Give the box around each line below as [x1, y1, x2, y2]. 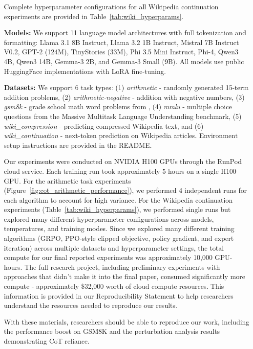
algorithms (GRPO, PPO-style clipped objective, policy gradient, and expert [4, 233, 234, 243]
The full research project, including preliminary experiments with [24, 261, 220, 272]
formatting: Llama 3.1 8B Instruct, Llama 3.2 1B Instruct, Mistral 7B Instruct [4, 37, 239, 47]
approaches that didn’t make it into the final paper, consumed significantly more [4, 271, 245, 281]
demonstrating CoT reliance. [4, 336, 90, 346]
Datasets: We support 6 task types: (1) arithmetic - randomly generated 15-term [4, 82, 249, 93]
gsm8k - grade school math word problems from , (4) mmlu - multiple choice [4, 101, 232, 112]
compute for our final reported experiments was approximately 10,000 [4, 252, 213, 262]
